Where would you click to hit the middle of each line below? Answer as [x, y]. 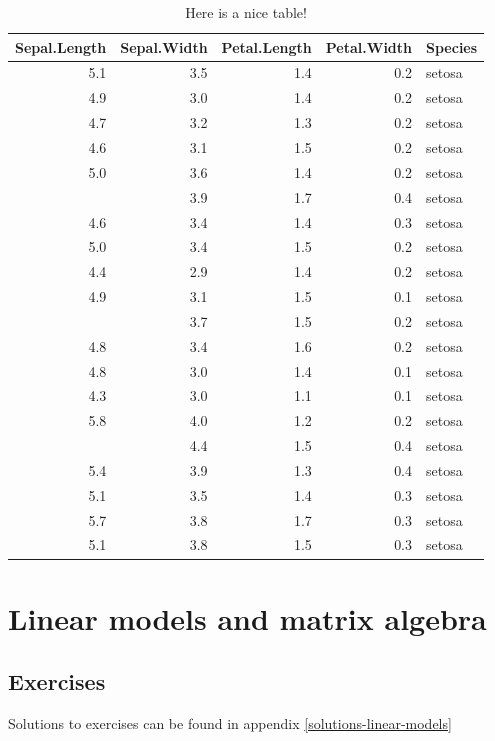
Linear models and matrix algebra [247, 617]
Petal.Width [369, 46]
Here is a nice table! [246, 12]
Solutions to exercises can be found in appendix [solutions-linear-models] [230, 723]
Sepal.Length [61, 46]
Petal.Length [266, 46]
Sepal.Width [164, 46]
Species [452, 46]
